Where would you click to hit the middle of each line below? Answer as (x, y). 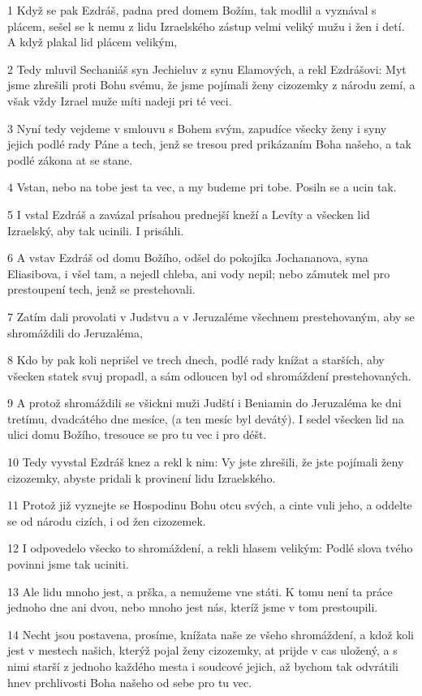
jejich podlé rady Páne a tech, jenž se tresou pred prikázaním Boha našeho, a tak (209, 144)
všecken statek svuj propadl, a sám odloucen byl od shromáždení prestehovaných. (209, 375)
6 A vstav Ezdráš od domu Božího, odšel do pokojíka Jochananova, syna (188, 258)
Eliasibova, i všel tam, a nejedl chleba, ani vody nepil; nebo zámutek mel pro (199, 273)
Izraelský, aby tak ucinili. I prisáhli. (96, 230)
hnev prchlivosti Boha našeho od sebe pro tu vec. (130, 682)
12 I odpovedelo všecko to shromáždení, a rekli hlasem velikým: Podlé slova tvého (210, 548)
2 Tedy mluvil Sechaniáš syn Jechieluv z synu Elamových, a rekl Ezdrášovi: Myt (207, 69)
